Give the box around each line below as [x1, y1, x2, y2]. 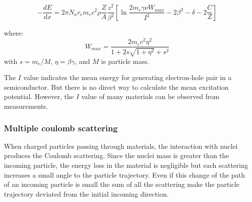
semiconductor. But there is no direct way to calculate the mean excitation [4, 81, 229, 92]
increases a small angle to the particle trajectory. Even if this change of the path [4, 169, 245, 180]
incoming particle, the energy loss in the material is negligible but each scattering [4, 160, 248, 170]
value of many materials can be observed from [81, 91, 220, 101]
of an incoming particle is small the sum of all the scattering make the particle [4, 179, 240, 189]
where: [4, 28, 23, 38]
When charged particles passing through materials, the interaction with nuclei [4, 141, 238, 151]
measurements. [4, 101, 48, 111]
